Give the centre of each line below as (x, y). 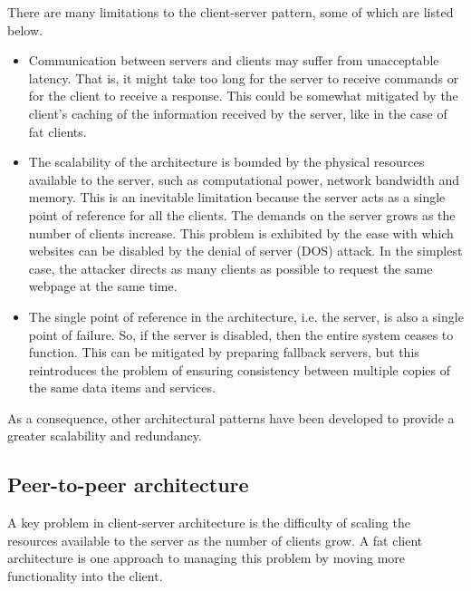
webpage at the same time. (103, 286)
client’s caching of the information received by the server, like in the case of (238, 113)
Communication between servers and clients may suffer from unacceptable (234, 60)
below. (25, 29)
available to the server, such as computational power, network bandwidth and (244, 179)
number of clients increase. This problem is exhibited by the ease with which (241, 233)
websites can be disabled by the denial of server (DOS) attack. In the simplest (245, 251)
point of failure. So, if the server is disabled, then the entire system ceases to (241, 334)
